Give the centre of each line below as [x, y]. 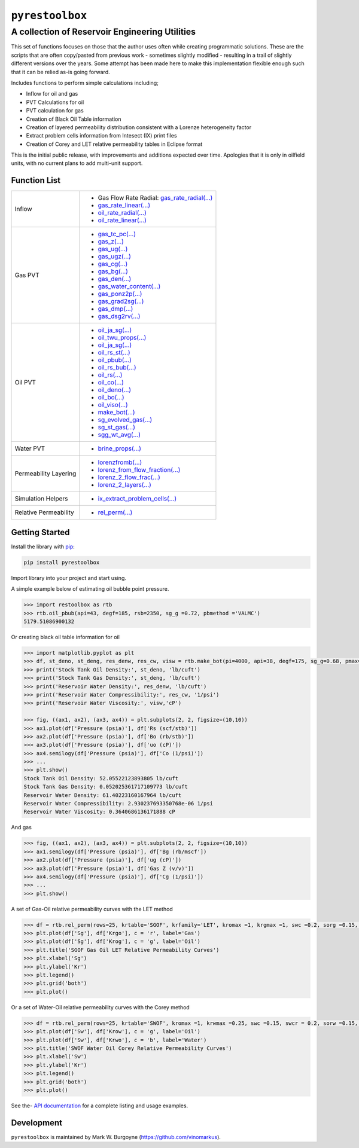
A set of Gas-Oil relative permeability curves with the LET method [92, 909]
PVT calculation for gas [55, 111]
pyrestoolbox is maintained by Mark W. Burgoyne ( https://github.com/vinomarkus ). [116, 1137]
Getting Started [40, 532]
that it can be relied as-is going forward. [60, 72]
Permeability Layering [45, 474]
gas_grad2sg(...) [121, 301]
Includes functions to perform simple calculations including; [85, 83]
